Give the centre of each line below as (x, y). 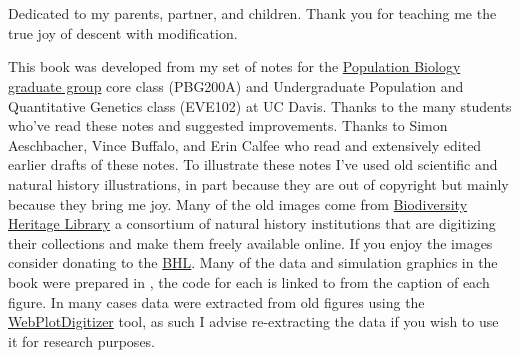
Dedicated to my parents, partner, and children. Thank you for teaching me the (252, 13)
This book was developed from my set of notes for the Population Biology (234, 66)
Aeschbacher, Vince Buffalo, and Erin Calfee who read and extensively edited (245, 144)
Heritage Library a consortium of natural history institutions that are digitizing (252, 223)
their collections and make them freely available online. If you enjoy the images (250, 242)
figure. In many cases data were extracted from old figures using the (216, 301)
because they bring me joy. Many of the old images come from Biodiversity (238, 203)
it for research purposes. (81, 340)
